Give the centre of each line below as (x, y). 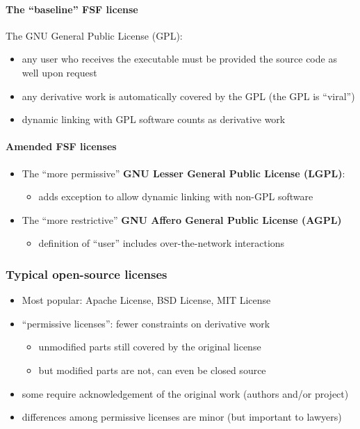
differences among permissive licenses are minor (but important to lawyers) (182, 417)
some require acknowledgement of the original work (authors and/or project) (185, 393)
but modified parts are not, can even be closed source (152, 370)
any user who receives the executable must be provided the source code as (179, 59)
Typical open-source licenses (87, 274)
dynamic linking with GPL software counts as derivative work (154, 119)
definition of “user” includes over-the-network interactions (162, 243)
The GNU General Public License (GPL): (94, 35)
